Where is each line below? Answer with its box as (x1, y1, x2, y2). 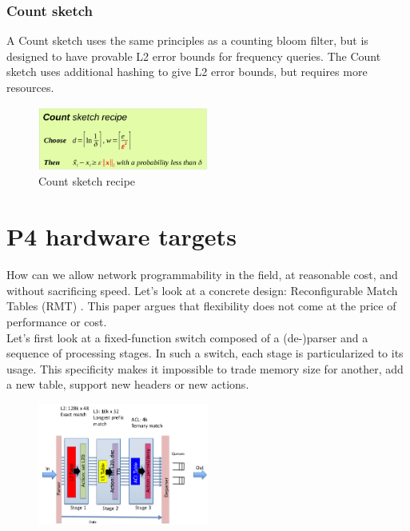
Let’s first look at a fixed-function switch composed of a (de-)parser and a (6, 329, 368, 345)
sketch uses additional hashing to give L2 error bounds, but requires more (6, 63, 368, 80)
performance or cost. (6, 313, 107, 329)
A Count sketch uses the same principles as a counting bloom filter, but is (6, 32, 368, 49)
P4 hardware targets (6, 220, 237, 253)
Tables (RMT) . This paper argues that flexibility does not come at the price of (6, 297, 396, 314)
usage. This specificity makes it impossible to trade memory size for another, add (6, 360, 404, 377)
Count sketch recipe (38, 173, 136, 190)
